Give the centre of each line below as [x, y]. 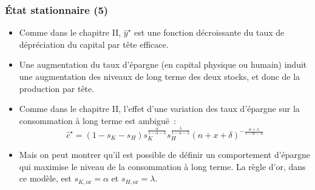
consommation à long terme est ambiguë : [97, 120]
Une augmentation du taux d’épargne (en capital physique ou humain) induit [163, 64]
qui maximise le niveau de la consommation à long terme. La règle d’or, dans [162, 166]
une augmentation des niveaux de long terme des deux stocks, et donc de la [160, 76]
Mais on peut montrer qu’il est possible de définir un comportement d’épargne [165, 154]
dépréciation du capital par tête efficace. [94, 44]
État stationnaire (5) [57, 9]
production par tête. [57, 88]
